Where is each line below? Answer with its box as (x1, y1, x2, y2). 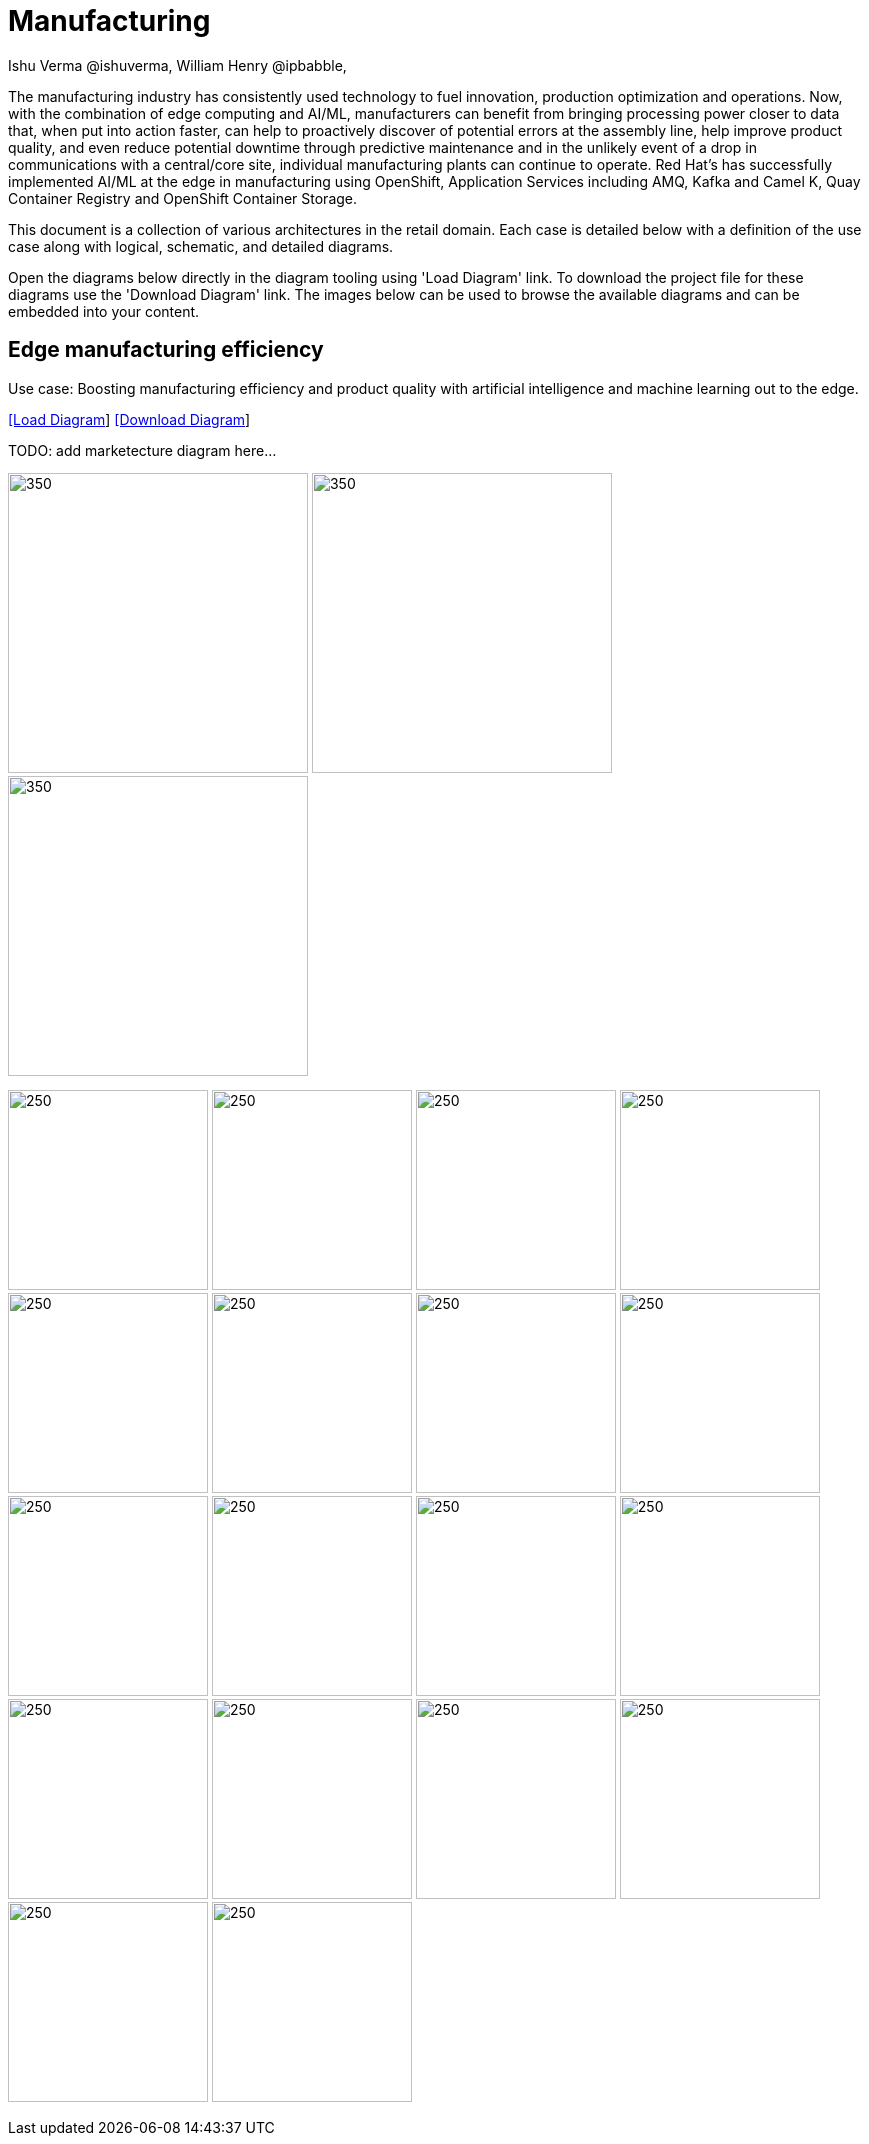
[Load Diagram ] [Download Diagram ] (8, 410, 251, 428)
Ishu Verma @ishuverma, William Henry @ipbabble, (8, 56, 347, 74)
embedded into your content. (8, 302, 200, 320)
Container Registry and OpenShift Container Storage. (8, 189, 358, 207)
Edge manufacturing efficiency (8, 337, 324, 363)
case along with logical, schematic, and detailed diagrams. (8, 237, 394, 255)
